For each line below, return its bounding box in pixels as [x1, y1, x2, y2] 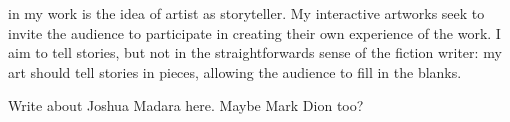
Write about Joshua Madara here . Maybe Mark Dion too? [8, 95, 364, 116]
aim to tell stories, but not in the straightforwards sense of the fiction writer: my [8, 42, 502, 63]
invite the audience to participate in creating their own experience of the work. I [8, 22, 501, 43]
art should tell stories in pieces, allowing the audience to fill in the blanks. [8, 61, 462, 82]
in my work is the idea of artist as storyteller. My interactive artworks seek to [8, 3, 485, 23]
